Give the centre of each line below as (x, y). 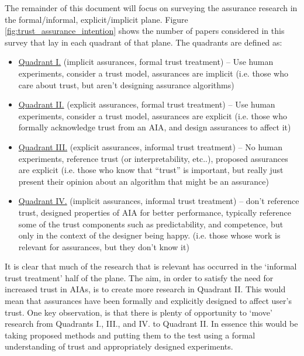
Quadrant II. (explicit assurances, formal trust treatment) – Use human (147, 104)
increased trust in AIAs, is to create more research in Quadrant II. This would (145, 289)
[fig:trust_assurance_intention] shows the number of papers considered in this (145, 31)
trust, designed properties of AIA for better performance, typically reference (155, 212)
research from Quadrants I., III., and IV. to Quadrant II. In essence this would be (151, 324)
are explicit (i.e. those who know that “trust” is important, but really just (151, 170)
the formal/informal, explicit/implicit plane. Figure (96, 19)
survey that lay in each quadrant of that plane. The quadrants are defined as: (144, 42)
